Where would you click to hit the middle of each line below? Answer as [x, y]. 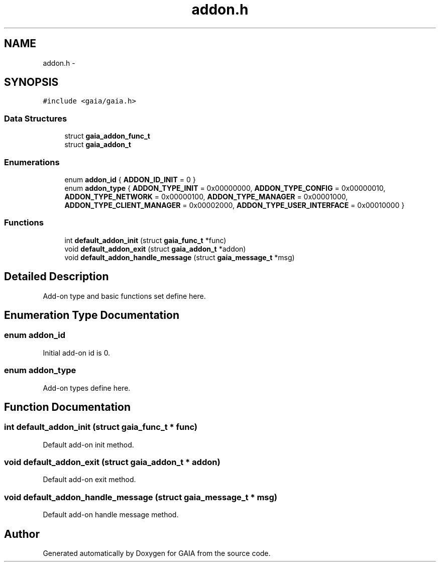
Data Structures [36, 118]
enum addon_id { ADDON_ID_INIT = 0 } [130, 179]
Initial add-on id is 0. [77, 353]
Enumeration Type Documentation [92, 315]
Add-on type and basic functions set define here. [124, 296]
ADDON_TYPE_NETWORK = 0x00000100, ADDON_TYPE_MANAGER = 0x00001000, [206, 196]
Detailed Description [57, 277]
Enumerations [32, 162]
